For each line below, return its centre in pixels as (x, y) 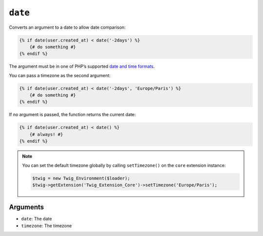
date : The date (37, 219)
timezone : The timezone (47, 226)
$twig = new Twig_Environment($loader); (81, 178)
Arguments (27, 207)
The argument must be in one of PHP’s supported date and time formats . (82, 66)
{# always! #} (46, 134)
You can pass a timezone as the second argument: (60, 75)
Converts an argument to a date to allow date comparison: (67, 27)
